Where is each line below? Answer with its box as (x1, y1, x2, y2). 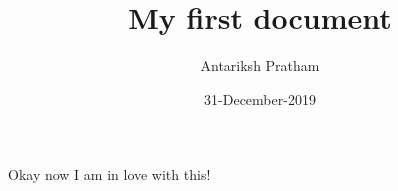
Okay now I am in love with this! (8, 164, 211, 185)
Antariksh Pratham (200, 55, 320, 76)
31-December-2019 (204, 88, 316, 109)
